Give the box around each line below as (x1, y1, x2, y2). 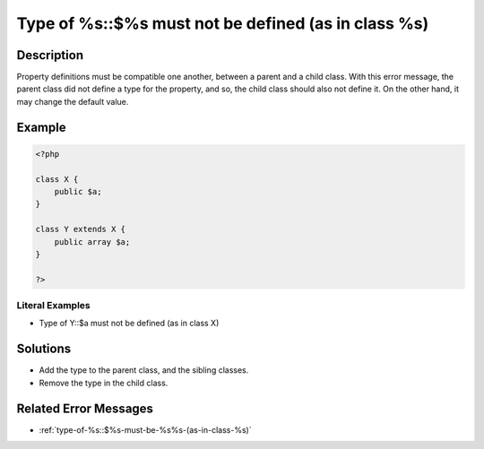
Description (16, 47, 84, 63)
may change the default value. (16, 96, 129, 107)
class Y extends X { (35, 224, 125, 235)
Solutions (16, 341, 72, 357)
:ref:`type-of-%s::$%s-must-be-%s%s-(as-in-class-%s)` (39, 424, 252, 435)
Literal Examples (16, 299, 91, 312)
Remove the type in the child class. (39, 377, 169, 388)
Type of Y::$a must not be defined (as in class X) (39, 318, 220, 329)
